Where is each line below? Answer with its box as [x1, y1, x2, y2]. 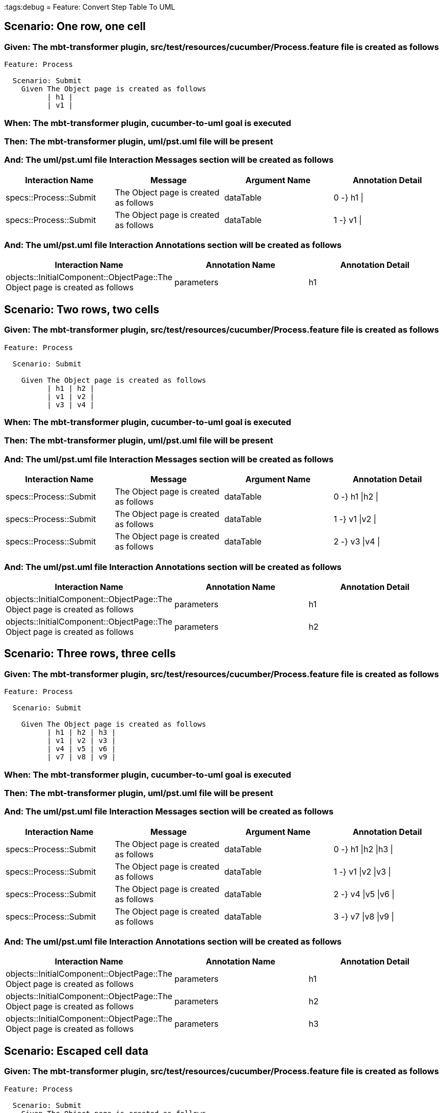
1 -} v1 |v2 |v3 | [333, 866, 391, 877]
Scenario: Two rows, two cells [4, 303, 160, 316]
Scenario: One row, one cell [4, 20, 146, 33]
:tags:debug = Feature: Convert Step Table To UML [4, 3, 175, 11]
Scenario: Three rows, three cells [4, 647, 176, 660]
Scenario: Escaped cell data [4, 1044, 148, 1057]
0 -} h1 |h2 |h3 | [333, 844, 394, 854]
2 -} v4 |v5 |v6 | [333, 888, 395, 899]
